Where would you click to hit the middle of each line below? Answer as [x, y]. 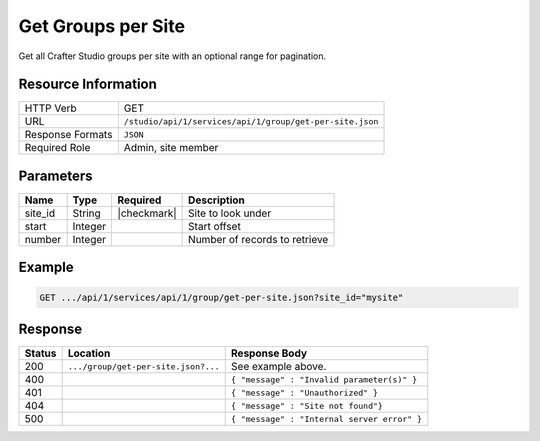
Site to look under [230, 213]
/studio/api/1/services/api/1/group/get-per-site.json [251, 121]
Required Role [57, 148]
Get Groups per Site [101, 26]
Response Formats [68, 135]
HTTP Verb [50, 108]
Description [216, 200]
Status [40, 353]
